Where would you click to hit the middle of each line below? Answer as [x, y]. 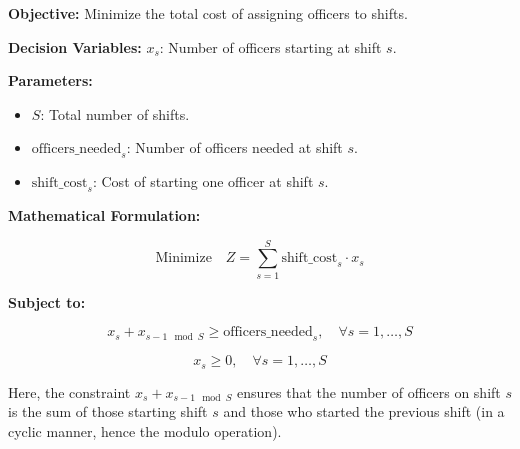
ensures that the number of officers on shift [369, 391]
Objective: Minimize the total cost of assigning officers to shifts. [208, 13]
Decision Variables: [75, 46]
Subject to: [47, 301]
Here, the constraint [69, 391]
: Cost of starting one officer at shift [203, 181]
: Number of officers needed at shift [234, 147]
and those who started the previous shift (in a [364, 411]
